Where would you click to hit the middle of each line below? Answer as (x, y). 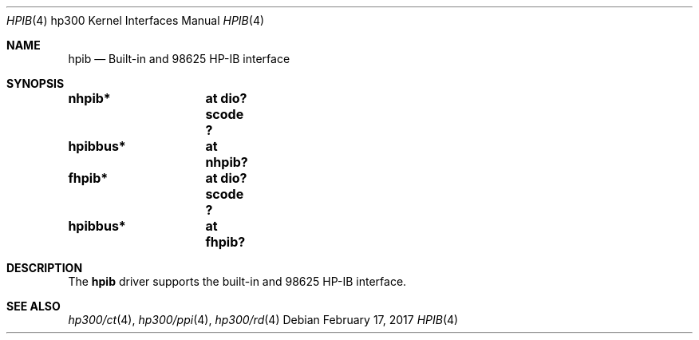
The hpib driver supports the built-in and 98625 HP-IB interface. (237, 281)
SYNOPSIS (36, 83)
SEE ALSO (34, 306)
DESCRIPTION (45, 268)
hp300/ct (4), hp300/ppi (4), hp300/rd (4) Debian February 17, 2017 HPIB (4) (263, 320)
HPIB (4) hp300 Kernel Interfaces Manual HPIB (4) (136, 20)
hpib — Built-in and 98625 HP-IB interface (179, 59)
